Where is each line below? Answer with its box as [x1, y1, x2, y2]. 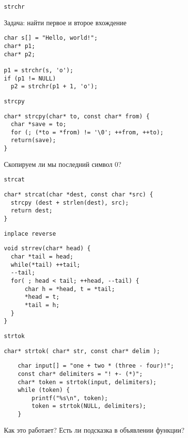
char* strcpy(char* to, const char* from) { [4, 113, 150, 120]
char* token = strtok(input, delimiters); [17, 378, 157, 386]
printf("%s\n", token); [31, 394, 108, 402]
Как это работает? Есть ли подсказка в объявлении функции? [4, 424, 185, 435]
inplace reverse [4, 230, 56, 237]
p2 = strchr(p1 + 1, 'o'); [11, 83, 98, 90]
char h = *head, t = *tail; [24, 285, 115, 292]
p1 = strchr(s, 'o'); [4, 66, 74, 74]
